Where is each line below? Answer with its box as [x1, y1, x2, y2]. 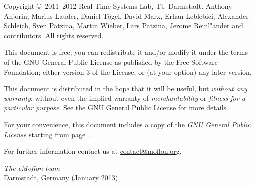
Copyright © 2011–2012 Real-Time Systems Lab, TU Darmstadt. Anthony [4, 1, 232, 11]
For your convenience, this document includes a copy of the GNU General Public [4, 119, 251, 129]
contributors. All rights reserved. [4, 30, 104, 40]
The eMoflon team [4, 162, 60, 173]
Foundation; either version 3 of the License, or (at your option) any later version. [4, 66, 252, 77]
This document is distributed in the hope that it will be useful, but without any [4, 83, 247, 93]
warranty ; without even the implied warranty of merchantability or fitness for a [4, 93, 245, 103]
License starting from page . [4, 129, 91, 139]
